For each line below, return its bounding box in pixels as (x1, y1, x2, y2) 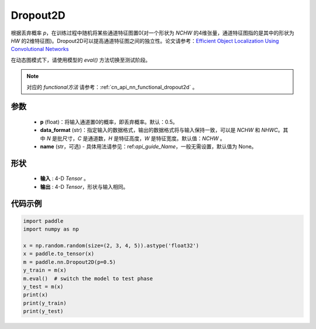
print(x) (23, 291, 49, 299)
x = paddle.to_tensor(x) (23, 250, 95, 257)
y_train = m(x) (23, 267, 67, 274)
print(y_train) (23, 300, 67, 306)
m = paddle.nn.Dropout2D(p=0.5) (23, 259, 116, 265)
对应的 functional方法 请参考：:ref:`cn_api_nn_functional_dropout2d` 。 (26, 83, 198, 90)
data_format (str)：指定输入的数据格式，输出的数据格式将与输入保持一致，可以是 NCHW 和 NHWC (40, 127, 278, 134)
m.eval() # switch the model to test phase (23, 275, 153, 281)
